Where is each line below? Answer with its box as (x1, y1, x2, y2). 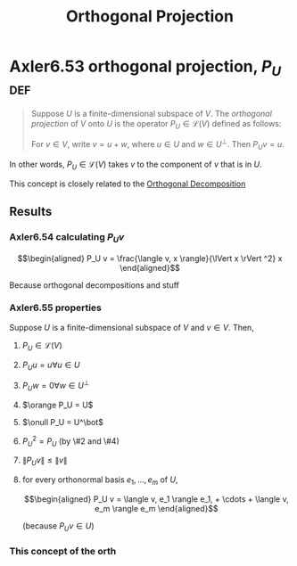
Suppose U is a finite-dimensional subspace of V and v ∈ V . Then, (9, 322, 254, 332)
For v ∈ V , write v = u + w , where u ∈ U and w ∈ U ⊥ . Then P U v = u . (30, 137, 285, 152)
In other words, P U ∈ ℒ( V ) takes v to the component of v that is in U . (9, 159, 262, 171)
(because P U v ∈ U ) (21, 520, 95, 533)
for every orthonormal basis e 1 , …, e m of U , (21, 474, 178, 487)
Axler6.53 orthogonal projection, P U (9, 56, 282, 79)
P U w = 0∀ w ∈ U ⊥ (21, 379, 90, 393)
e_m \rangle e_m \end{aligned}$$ (95, 503, 219, 513)
